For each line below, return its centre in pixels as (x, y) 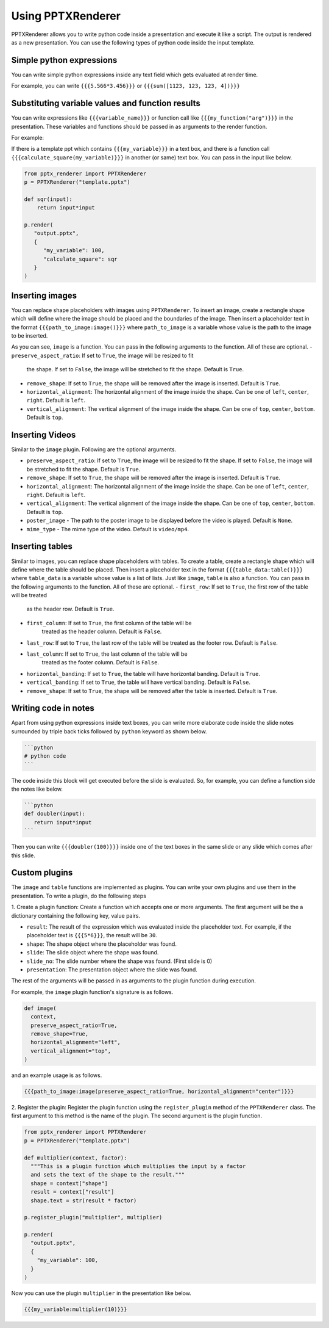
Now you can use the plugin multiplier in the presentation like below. (101, 1293)
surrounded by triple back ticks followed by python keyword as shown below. (109, 731)
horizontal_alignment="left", (76, 1042)
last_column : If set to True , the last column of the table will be (107, 654)
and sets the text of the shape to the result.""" (108, 1175)
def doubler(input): (55, 814)
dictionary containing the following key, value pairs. (76, 915)
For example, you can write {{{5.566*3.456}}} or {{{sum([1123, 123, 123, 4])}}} (126, 86)
